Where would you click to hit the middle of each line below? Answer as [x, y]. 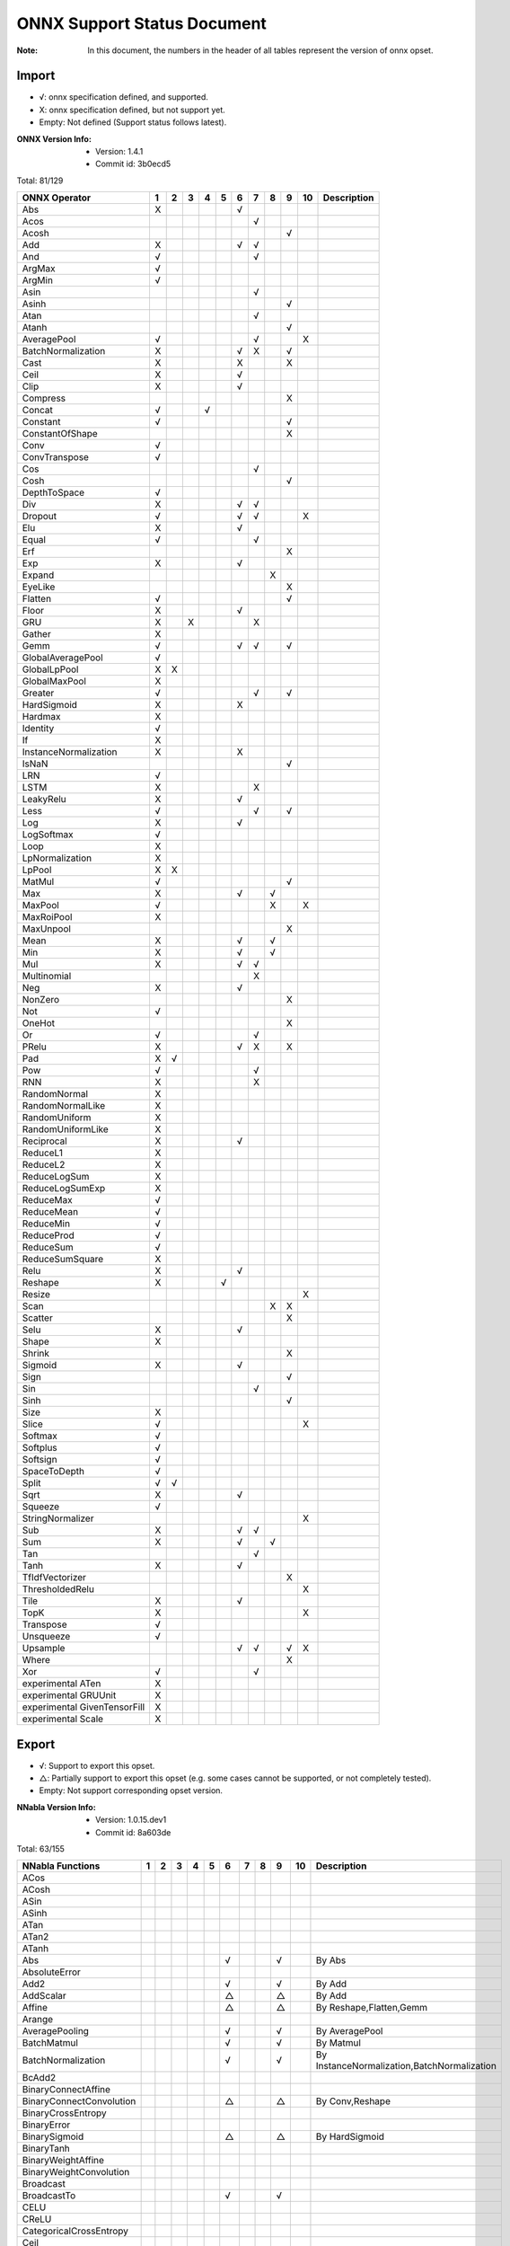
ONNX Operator [57, 198]
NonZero [41, 1000]
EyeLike [39, 587]
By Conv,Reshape [353, 2101]
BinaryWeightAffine [63, 2161]
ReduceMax [48, 1200]
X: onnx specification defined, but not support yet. [132, 110]
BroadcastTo [49, 2196]
